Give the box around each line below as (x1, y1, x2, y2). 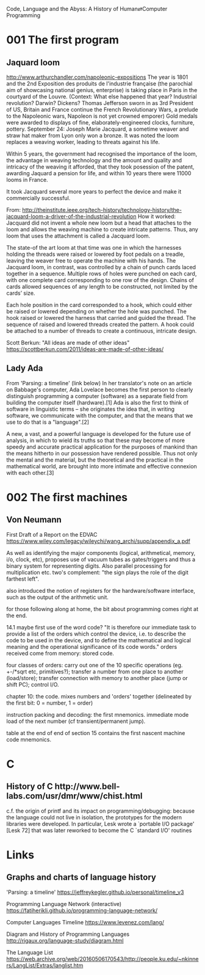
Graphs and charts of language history (6, 872, 157, 883)
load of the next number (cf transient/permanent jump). (6, 717, 146, 725)
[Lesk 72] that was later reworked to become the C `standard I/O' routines (6, 827, 192, 834)
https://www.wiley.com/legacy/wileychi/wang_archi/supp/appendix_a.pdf (6, 537, 190, 545)
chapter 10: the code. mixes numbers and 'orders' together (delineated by (6, 692, 192, 700)
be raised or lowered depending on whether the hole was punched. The (6, 308, 187, 315)
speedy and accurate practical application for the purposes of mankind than (6, 443, 198, 451)
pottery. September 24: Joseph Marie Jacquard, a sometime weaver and (6, 125, 189, 132)
